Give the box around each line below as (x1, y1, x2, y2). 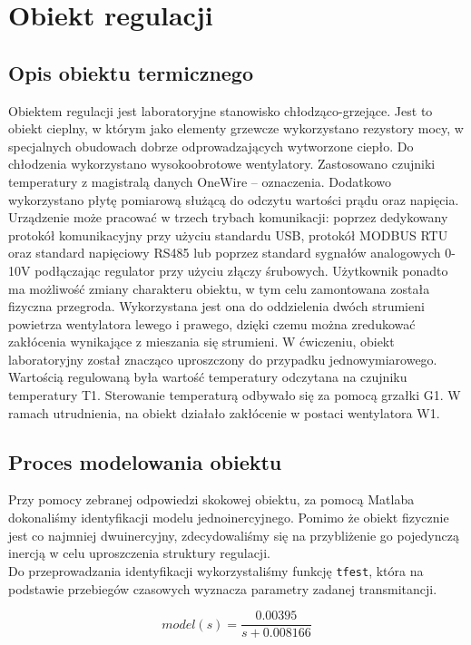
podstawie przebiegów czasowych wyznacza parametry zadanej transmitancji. (8, 579, 437, 598)
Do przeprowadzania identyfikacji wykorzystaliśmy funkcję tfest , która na (8, 561, 424, 580)
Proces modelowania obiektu (8, 447, 282, 475)
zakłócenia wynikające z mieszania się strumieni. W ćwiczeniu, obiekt (8, 332, 395, 351)
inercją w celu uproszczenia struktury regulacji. (8, 543, 270, 562)
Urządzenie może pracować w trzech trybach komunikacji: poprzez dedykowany (8, 208, 448, 227)
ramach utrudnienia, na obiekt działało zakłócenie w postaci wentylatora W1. (8, 403, 440, 422)
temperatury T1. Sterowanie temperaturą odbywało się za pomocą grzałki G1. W (8, 386, 461, 405)
